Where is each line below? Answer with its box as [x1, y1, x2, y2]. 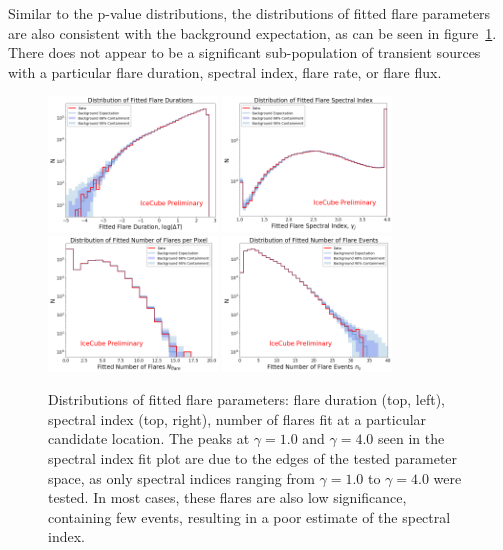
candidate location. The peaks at [48, 428, 250, 449]
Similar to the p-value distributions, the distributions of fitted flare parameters [8, 3, 491, 23]
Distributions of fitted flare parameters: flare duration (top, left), [48, 389, 445, 410]
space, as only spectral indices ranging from [48, 467, 315, 488]
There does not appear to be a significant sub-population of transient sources [8, 42, 481, 63]
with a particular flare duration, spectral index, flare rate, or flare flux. [8, 61, 442, 82]
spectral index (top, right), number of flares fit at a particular [48, 408, 427, 429]
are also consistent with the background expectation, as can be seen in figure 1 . [8, 22, 497, 43]
